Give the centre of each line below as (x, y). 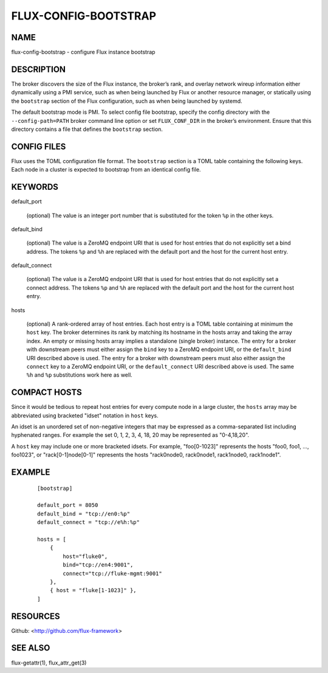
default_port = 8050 (68, 505)
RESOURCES (36, 616)
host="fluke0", (85, 556)
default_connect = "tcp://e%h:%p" (88, 522)
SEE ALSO (31, 648)
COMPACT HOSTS (46, 392)
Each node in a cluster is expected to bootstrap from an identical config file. (106, 170)
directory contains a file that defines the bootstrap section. (87, 129)
